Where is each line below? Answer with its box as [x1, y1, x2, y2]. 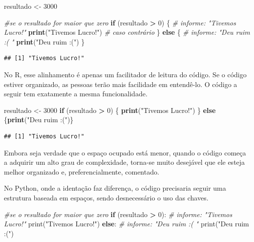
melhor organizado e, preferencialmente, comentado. [4, 166, 159, 176]
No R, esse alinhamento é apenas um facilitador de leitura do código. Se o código [4, 69, 247, 79]
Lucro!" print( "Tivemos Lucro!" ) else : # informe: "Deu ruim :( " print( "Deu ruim [4, 219, 249, 229]
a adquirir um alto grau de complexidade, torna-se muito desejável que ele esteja [4, 157, 245, 167]
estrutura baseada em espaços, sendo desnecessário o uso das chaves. [4, 192, 209, 202]
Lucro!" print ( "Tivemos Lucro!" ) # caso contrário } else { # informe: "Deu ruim [4, 27, 250, 37]
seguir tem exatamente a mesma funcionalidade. [4, 88, 148, 99]
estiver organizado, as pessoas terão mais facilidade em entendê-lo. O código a [4, 79, 237, 89]
